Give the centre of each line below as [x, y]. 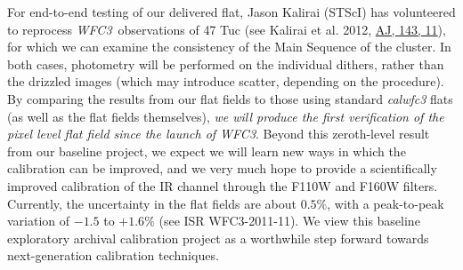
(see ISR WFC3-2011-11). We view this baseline [289, 221]
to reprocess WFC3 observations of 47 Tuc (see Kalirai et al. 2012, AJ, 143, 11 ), [227, 29]
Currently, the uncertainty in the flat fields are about [152, 203]
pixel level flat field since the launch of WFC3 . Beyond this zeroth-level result [219, 134]
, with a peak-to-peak [386, 203]
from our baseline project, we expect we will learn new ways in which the [207, 151]
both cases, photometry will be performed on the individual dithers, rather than [226, 64]
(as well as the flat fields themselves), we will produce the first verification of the [226, 116]
